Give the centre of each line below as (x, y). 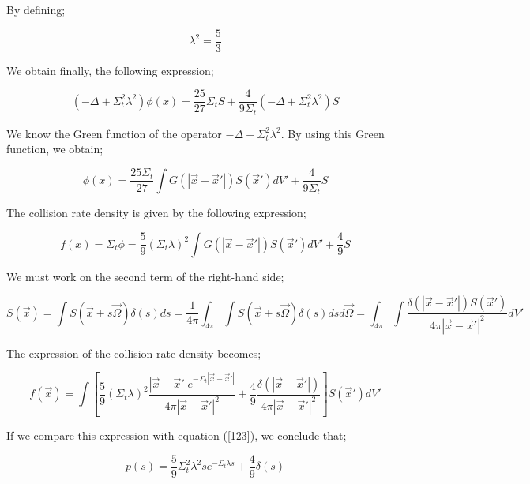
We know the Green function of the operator (114, 133)
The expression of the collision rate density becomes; (134, 353)
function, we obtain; (55, 149)
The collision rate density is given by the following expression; (156, 212)
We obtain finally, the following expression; (110, 70)
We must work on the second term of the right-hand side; (145, 276)
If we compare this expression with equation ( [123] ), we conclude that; (177, 435)
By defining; (36, 9)
